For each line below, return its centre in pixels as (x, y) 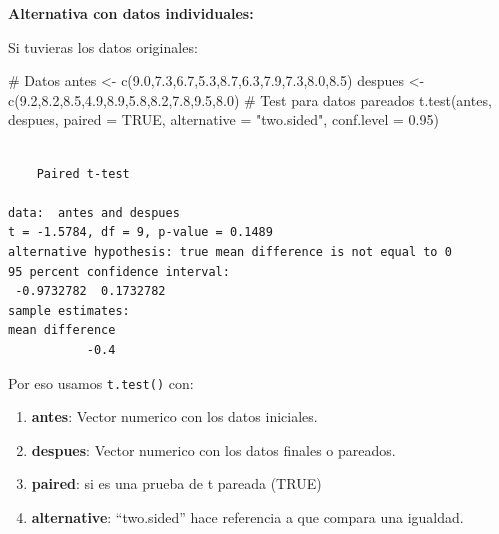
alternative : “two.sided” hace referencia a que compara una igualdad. (247, 516)
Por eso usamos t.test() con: (101, 382)
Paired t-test (83, 173)
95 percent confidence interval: (119, 271)
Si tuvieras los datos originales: (103, 46)
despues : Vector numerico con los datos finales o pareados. (213, 449)
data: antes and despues (94, 212)
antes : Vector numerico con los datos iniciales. (174, 416)
